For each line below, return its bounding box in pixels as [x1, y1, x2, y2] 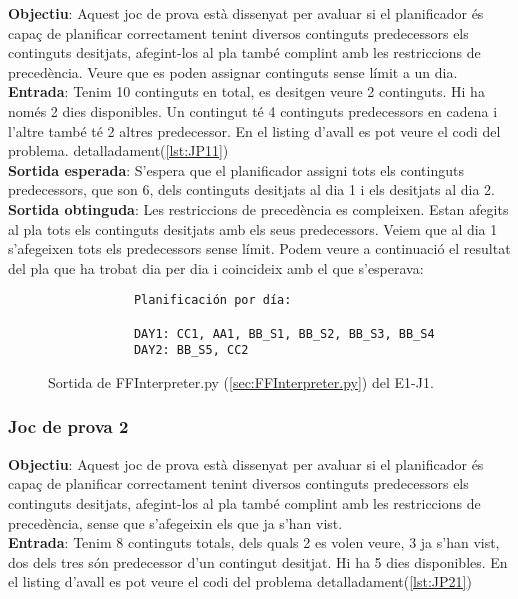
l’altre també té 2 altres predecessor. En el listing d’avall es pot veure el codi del [8, 120, 501, 141]
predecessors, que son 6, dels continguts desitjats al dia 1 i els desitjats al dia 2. [8, 179, 495, 200]
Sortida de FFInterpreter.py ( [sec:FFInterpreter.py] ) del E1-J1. [48, 371, 434, 392]
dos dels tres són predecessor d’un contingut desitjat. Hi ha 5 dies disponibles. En [8, 551, 508, 572]
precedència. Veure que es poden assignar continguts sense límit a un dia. [8, 61, 458, 82]
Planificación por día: [133, 293, 292, 308]
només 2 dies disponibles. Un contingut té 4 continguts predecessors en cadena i [8, 100, 498, 121]
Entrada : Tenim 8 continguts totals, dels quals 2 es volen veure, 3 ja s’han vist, [8, 532, 500, 553]
